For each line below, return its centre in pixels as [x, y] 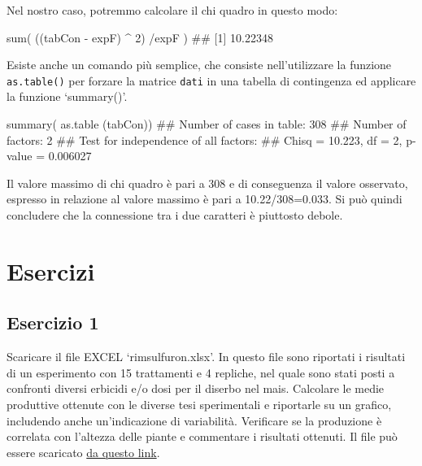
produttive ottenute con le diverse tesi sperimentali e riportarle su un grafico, [199, 404]
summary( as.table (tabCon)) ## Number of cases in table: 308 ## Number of [207, 124]
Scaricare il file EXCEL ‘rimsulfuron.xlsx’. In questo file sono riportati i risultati [206, 357]
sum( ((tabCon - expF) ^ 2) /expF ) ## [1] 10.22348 [140, 37]
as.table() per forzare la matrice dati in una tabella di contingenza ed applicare [211, 80]
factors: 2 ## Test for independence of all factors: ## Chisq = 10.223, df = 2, [204, 139]
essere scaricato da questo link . [83, 452]
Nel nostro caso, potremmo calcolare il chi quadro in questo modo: [172, 10]
